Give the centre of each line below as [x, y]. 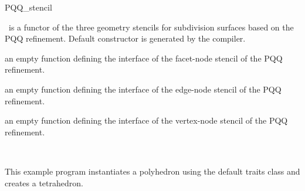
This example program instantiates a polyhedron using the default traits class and [152, 171]
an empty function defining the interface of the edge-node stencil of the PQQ [143, 89]
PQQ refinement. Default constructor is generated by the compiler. [125, 38]
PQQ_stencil [28, 7]
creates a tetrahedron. [44, 183]
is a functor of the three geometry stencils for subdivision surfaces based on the [151, 27]
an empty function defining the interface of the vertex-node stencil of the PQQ [146, 120]
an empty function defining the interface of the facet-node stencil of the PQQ [144, 58]
